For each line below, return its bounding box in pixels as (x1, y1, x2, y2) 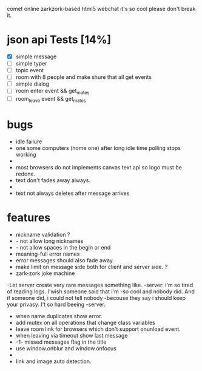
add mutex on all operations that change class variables (15, 319, 155, 326)
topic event (15, 67, 44, 74)
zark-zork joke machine (15, 270, 75, 277)
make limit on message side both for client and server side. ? (15, 263, 168, 270)
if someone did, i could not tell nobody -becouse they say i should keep (7, 294, 186, 301)
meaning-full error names (15, 250, 80, 257)
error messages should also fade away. (15, 256, 115, 264)
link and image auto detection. (15, 358, 92, 365)
